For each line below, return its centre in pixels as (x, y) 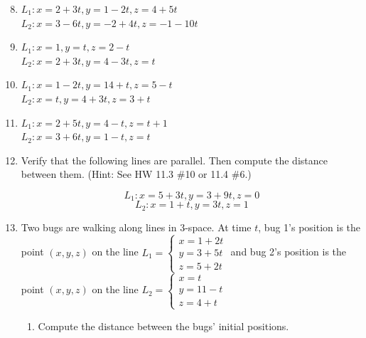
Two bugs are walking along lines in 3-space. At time (136, 227)
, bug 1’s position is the (310, 227)
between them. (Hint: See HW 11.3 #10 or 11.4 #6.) (136, 174)
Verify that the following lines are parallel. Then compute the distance (174, 160)
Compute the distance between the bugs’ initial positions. (163, 326)
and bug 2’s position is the (289, 252)
